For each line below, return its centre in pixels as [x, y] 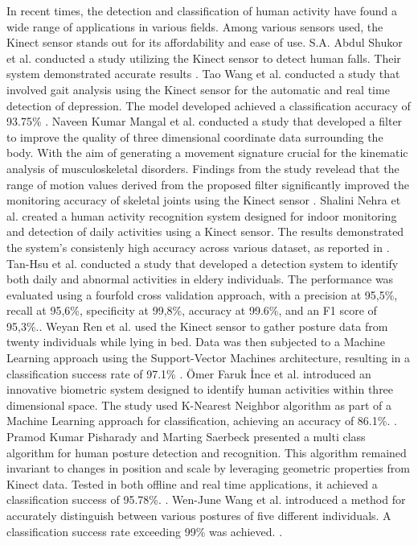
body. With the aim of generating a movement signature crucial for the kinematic [207, 153]
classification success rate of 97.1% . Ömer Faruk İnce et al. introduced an [189, 373]
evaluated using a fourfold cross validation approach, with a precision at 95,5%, [202, 294]
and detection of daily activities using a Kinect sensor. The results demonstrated [205, 231]
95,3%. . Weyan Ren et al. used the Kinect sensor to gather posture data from [197, 326]
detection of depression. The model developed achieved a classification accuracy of [209, 105]
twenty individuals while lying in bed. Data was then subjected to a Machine [196, 342]
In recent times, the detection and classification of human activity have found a [202, 10]
